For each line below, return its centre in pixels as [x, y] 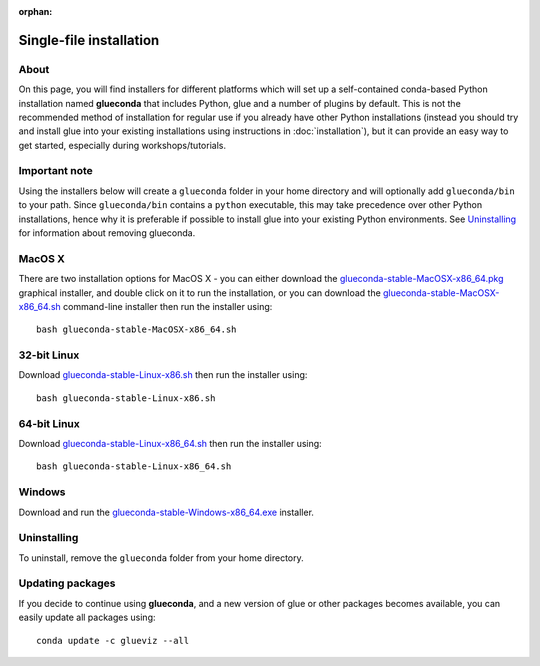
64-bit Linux [49, 423]
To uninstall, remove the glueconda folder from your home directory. [161, 557]
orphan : [35, 11]
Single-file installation [89, 40]
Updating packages [67, 583]
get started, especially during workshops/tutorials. [122, 145]
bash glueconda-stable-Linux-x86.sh [126, 398]
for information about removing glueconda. [107, 233]
